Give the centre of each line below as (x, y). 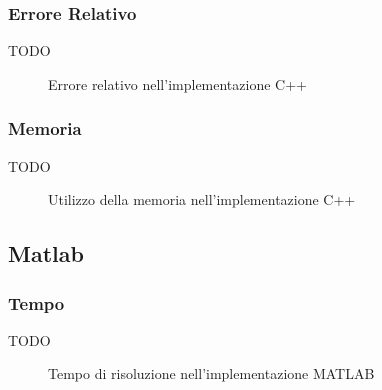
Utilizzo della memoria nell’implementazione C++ (202, 199)
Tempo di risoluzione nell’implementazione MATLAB (211, 373)
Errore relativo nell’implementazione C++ (177, 83)
